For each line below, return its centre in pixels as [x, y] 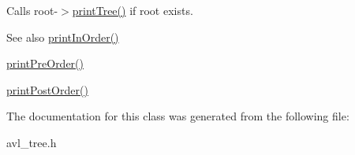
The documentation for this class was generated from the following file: [178, 116]
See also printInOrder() [63, 37]
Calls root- [32, 10]
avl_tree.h [32, 142]
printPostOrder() [47, 89]
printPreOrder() [45, 63]
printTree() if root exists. [133, 10]
